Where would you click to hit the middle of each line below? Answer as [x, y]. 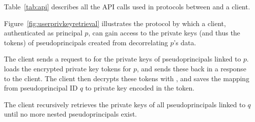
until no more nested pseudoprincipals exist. [71, 114]
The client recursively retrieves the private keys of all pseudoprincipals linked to [125, 104]
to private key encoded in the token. [140, 88]
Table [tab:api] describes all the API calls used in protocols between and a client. [127, 6]
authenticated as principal [43, 33]
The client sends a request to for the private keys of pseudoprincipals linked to [123, 59]
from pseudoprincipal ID [41, 88]
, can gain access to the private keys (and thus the [164, 33]
